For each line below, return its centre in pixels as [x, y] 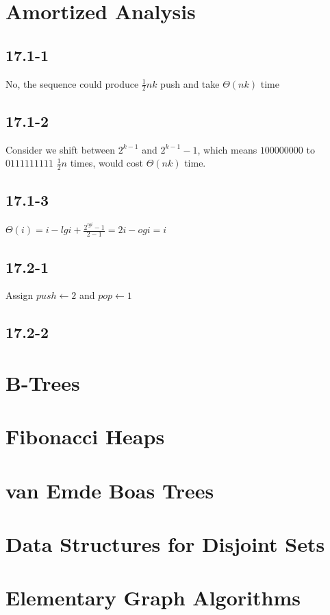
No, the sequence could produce [72, 83]
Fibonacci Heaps [85, 436]
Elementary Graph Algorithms [153, 598]
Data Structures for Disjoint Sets [165, 544]
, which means [227, 149]
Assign [20, 295]
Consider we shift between [61, 149]
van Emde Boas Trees [110, 490]
